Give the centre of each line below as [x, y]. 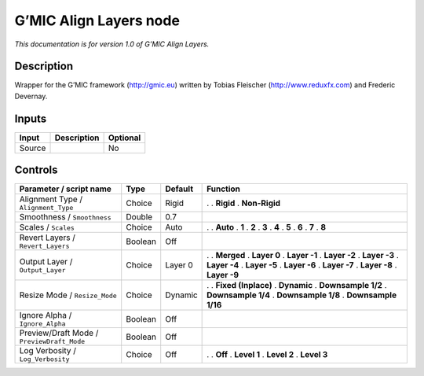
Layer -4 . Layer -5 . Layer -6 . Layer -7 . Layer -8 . [302, 265]
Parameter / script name [65, 189]
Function [224, 189]
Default [179, 189]
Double [139, 217]
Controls [36, 170]
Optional [124, 138]
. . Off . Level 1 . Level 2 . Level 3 [267, 354]
